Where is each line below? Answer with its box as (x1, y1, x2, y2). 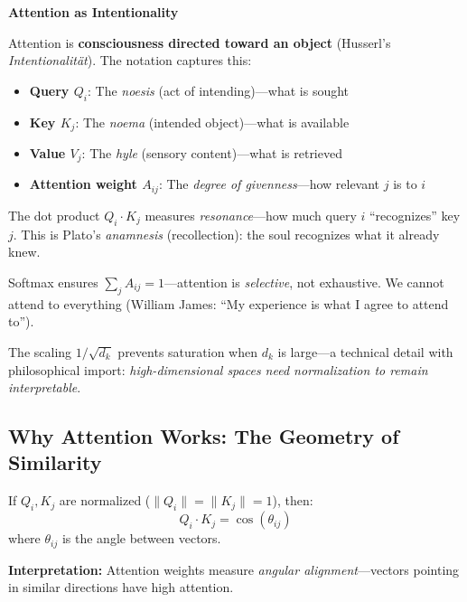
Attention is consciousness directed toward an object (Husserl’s (8, 33, 391, 52)
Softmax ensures (8, 272, 98, 291)
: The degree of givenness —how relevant (158, 174, 380, 193)
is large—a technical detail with (277, 342, 453, 361)
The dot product (8, 205, 100, 224)
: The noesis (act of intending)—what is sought (87, 80, 350, 99)
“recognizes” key (369, 205, 461, 224)
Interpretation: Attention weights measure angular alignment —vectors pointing (8, 560, 460, 578)
